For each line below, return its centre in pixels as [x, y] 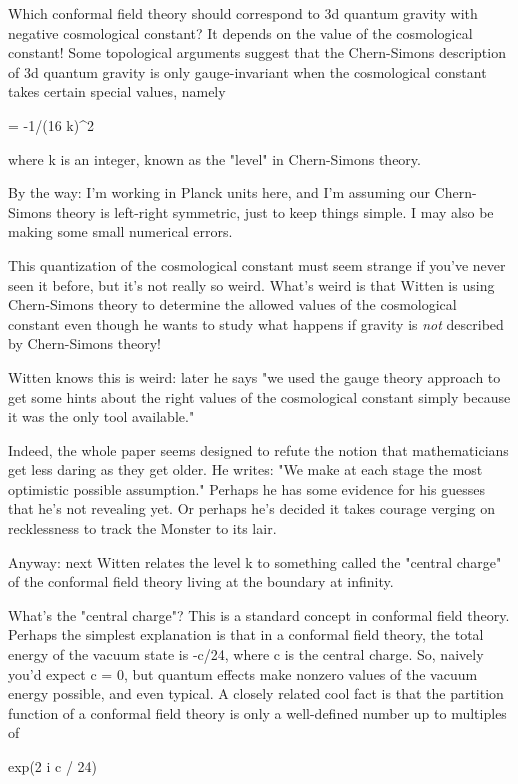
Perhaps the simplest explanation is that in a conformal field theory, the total [246, 634]
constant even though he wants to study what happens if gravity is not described [256, 323]
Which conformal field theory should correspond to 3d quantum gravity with [243, 13]
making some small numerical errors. [120, 231]
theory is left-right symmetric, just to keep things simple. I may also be [275, 211]
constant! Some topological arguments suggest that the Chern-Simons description [257, 52]
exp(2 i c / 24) [53, 766]
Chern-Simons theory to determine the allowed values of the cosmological [232, 304]
